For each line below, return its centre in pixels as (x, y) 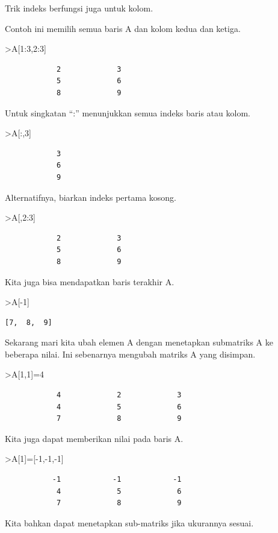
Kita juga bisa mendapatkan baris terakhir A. (90, 281)
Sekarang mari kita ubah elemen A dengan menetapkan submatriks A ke (139, 342)
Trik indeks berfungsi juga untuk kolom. (79, 8)
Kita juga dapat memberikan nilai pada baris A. (94, 438)
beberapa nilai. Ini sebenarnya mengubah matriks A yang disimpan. (130, 354)
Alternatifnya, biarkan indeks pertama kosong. (91, 197)
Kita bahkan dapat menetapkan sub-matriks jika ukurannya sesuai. (129, 522)
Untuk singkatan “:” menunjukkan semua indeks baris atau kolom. (128, 112)
